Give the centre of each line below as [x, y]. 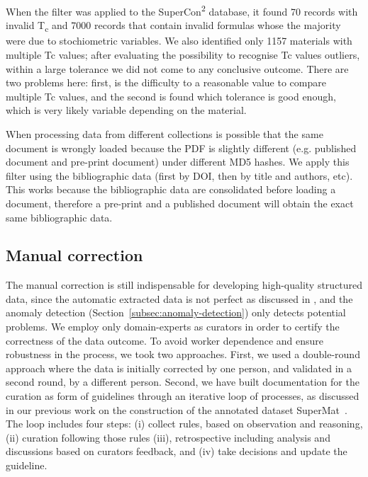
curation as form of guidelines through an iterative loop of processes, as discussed [183, 396]
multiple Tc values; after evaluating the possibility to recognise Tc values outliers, [183, 54]
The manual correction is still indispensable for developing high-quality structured [184, 285]
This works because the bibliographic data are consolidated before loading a [171, 189]
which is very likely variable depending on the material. [126, 110]
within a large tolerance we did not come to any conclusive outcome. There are [177, 68]
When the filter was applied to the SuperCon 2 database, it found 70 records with [182, 10]
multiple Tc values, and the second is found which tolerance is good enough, [171, 96]
